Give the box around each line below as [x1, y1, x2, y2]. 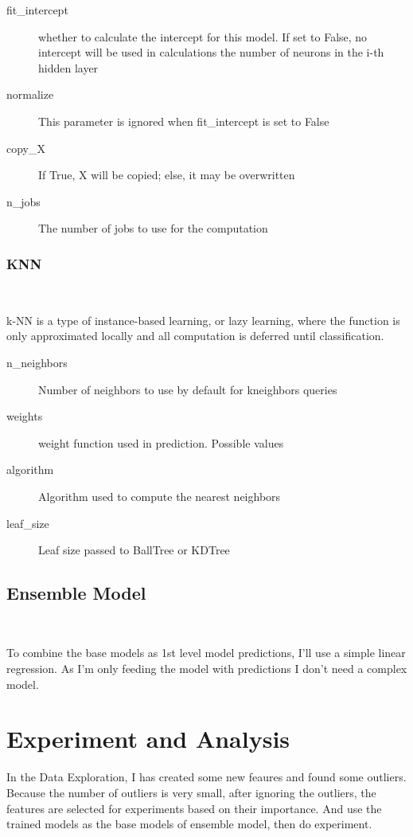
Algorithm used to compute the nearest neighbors [38, 487, 281, 504]
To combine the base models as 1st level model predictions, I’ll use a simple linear [6, 644, 406, 661]
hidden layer [38, 59, 99, 76]
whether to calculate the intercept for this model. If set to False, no [38, 28, 368, 45]
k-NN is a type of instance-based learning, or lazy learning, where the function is [6, 311, 400, 328]
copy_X [6, 139, 45, 156]
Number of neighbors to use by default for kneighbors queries [38, 381, 337, 397]
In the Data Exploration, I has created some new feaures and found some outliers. [6, 769, 407, 785]
